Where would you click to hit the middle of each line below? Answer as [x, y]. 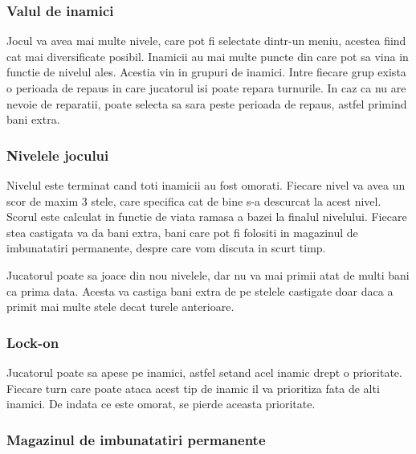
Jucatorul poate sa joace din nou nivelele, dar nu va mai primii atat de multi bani [208, 274]
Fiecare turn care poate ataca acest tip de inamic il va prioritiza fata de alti [193, 388]
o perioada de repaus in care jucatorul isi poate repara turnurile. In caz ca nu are [206, 88]
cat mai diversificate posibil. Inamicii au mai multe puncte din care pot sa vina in [208, 56]
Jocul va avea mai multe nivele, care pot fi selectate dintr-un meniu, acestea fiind [206, 41]
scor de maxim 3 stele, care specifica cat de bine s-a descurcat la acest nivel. [194, 200]
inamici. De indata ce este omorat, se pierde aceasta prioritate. [161, 404]
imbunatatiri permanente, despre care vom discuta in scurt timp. [166, 248]
